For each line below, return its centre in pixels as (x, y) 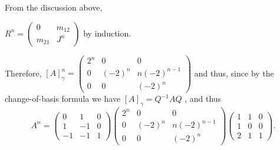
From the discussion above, (54, 7)
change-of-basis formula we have (63, 99)
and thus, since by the (234, 73)
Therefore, (23, 73)
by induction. (107, 33)
